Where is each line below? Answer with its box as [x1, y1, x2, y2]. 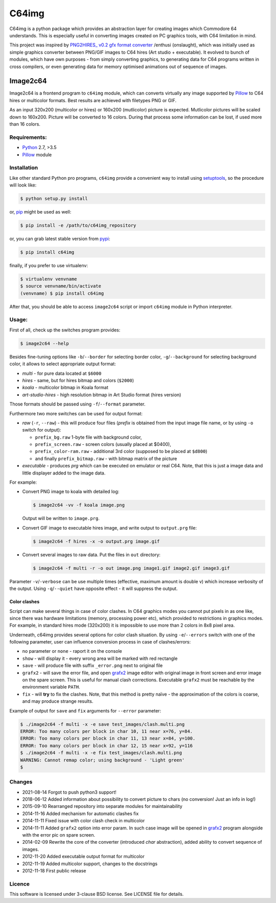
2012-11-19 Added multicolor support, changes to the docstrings [22, 861, 158, 867]
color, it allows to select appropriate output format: [9, 361, 116, 367]
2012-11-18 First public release [22, 867, 86, 873]
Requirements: [9, 133, 47, 140]
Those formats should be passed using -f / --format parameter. [9, 401, 146, 407]
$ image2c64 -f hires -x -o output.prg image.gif [33, 538, 160, 544]
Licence [9, 880, 30, 887]
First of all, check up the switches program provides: [9, 327, 121, 333]
